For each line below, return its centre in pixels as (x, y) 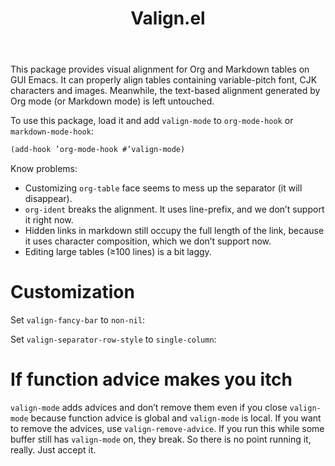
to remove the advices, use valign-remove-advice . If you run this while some (167, 428)
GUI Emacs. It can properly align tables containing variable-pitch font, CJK (164, 80)
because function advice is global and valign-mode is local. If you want (176, 418)
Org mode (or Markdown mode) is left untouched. (112, 101)
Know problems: (44, 169)
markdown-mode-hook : (52, 131)
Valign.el (168, 18)
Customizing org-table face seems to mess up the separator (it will (163, 188)
